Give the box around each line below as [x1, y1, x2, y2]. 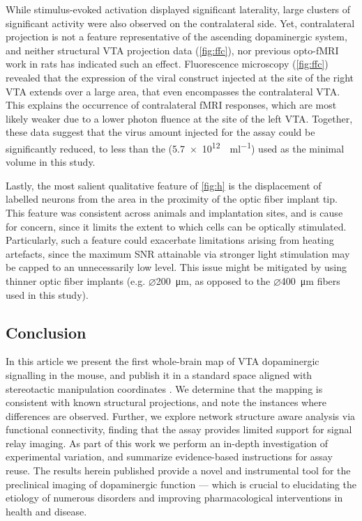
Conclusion [6, 321, 86, 343]
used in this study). [6, 287, 89, 302]
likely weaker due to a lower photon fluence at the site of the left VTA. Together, [6, 111, 353, 125]
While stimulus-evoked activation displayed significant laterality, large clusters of [6, 2, 351, 16]
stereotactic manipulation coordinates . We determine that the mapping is [6, 381, 323, 396]
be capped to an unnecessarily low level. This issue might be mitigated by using [6, 260, 347, 274]
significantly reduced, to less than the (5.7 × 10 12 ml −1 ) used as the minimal [6, 139, 345, 155]
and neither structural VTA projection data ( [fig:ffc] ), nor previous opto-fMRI [6, 42, 339, 57]
